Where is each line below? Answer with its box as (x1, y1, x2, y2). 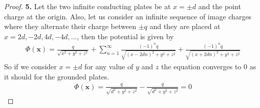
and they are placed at (149, 21, 221, 32)
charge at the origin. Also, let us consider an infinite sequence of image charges (4, 11, 252, 21)
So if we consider (4, 61, 57, 71)
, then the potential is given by (77, 31, 174, 41)
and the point (198, 1, 241, 11)
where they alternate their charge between (4, 21, 136, 32)
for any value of (84, 61, 134, 71)
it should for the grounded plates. (4, 71, 110, 82)
